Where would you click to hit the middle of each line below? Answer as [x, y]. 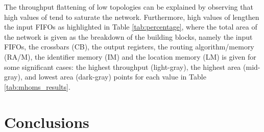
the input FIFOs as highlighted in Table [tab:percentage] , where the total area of [131, 27]
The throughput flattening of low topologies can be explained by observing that [129, 7]
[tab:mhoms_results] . [37, 86]
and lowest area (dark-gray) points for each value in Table [115, 77]
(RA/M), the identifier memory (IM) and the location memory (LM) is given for [130, 56]
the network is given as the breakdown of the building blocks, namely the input [128, 36]
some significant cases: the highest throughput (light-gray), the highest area [123, 67]
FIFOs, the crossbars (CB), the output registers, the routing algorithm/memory [129, 47]
